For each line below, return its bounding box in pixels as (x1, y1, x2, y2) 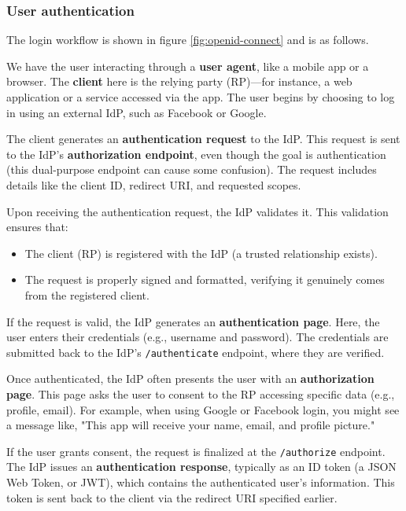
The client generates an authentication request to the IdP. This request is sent (6, 131, 400, 147)
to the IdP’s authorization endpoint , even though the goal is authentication (6, 145, 386, 162)
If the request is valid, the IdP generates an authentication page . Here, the (6, 313, 380, 329)
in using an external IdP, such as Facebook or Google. (6, 104, 267, 120)
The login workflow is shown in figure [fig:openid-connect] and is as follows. (6, 31, 369, 48)
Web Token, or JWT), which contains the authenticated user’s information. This (6, 474, 395, 490)
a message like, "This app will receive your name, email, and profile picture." (6, 417, 375, 433)
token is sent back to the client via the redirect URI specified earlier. (6, 489, 338, 505)
